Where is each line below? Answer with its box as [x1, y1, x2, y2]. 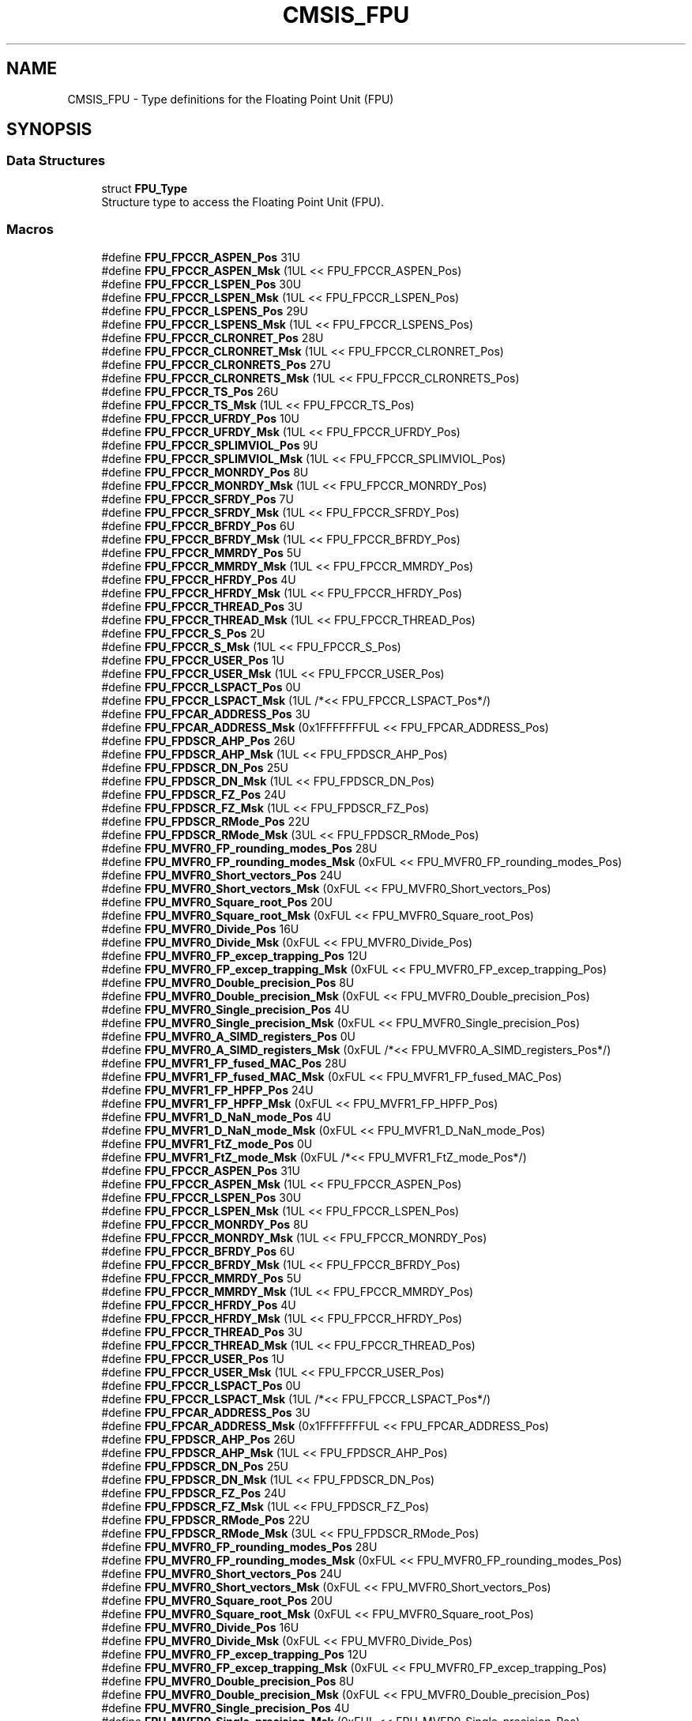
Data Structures [6, 153, 106, 169]
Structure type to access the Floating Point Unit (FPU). [101, 194, 385, 209]
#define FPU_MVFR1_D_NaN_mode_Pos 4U [101, 1109, 332, 1124]
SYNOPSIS [6, 119, 92, 140]
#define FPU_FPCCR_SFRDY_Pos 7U [101, 491, 294, 506]
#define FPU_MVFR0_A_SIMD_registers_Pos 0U [101, 1029, 355, 1043]
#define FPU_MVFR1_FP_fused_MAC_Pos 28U [101, 1056, 347, 1070]
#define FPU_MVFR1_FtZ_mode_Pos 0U [101, 1136, 313, 1150]
